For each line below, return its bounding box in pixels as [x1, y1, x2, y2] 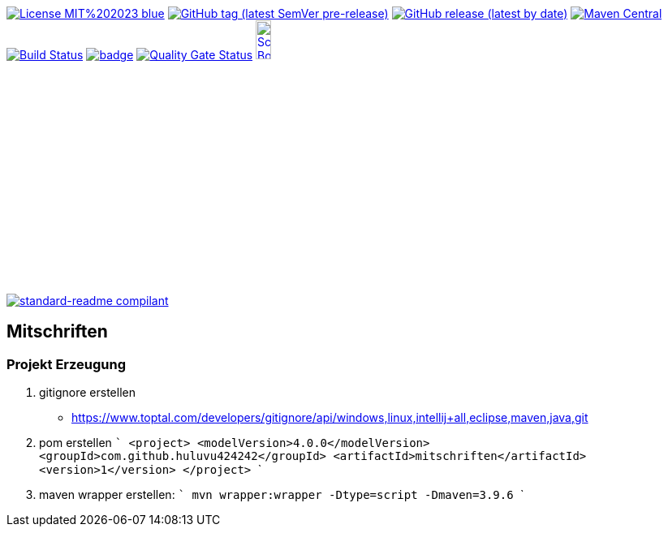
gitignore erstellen [39, 385, 136, 400]
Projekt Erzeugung [6, 355, 127, 372]
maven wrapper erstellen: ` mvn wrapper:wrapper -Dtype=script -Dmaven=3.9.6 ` [39, 488, 524, 502]
